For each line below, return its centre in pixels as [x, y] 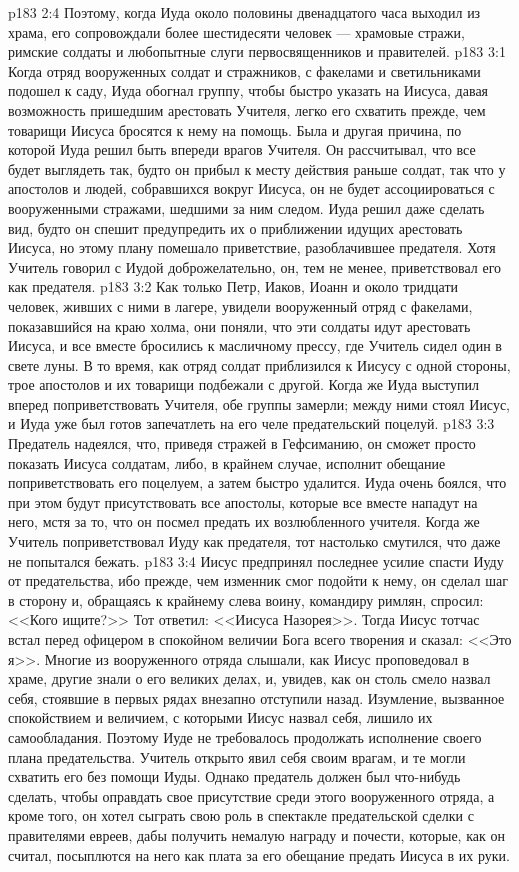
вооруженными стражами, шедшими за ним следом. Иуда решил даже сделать [246, 207]
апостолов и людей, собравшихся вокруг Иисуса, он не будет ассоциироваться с [251, 188]
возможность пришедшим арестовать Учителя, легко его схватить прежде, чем [247, 109]
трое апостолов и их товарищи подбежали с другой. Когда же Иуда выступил [243, 384]
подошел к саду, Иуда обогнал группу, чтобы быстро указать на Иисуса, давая [248, 90]
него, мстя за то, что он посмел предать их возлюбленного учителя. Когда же [244, 521]
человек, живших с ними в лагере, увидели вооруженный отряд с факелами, [240, 305]
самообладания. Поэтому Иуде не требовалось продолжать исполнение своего [245, 736]
